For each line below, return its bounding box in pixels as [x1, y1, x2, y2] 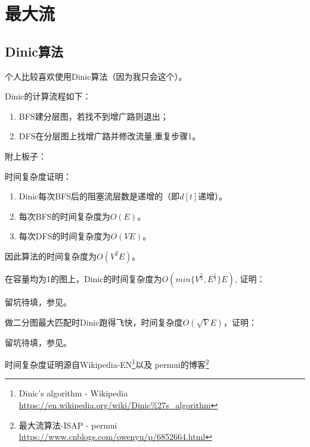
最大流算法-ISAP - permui [18, 418, 117, 431]
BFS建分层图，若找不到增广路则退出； [18, 110, 169, 122]
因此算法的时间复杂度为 [5, 249, 97, 262]
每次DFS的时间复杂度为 [18, 230, 111, 242]
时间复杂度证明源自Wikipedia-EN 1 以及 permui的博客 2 [5, 357, 209, 370]
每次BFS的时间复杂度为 [18, 210, 110, 222]
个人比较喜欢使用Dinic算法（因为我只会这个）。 [5, 70, 187, 82]
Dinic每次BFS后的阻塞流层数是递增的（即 [18, 190, 180, 202]
